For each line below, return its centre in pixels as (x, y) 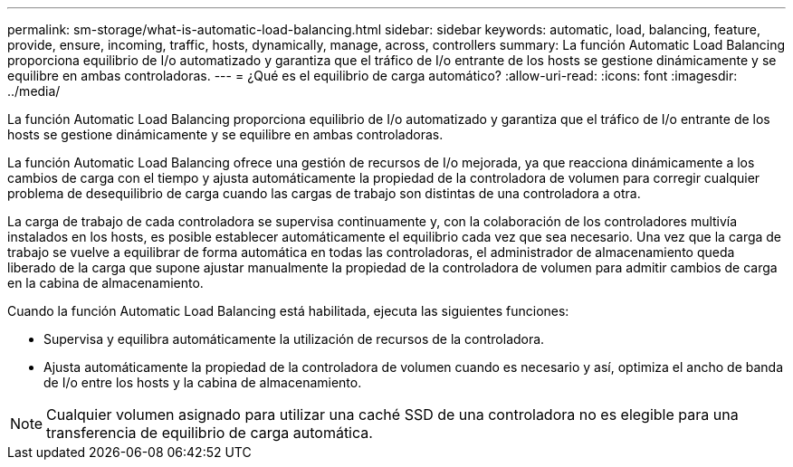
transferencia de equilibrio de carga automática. (210, 433)
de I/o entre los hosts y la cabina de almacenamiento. (203, 382)
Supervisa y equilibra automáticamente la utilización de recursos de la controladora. (294, 339)
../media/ (34, 91)
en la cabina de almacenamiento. (105, 283)
